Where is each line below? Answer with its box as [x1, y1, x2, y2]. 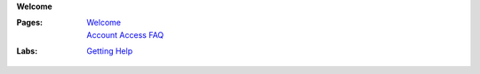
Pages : [16, 18, 44, 28]
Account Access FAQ [86, 29, 164, 40]
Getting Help [86, 46, 133, 56]
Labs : [16, 46, 38, 56]
